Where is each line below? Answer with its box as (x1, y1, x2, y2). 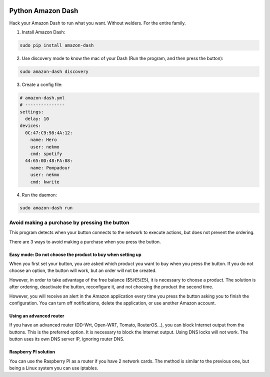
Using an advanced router (9, 312, 64, 318)
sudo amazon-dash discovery (19, 68, 88, 74)
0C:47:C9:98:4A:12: (25, 130, 73, 135)
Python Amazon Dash (9, 6, 78, 15)
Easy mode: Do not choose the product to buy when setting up (9, 251, 142, 257)
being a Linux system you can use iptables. (9, 365, 98, 371)
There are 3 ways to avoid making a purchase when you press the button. (9, 238, 161, 244)
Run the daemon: (21, 191, 57, 197)
